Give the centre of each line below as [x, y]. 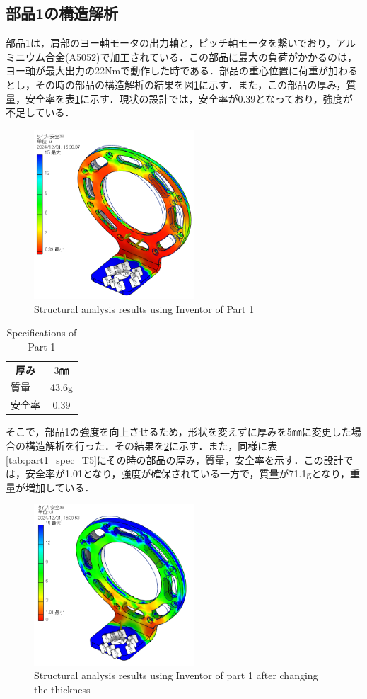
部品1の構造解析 [62, 13]
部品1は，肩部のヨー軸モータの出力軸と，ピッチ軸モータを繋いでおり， [171, 43]
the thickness [62, 689]
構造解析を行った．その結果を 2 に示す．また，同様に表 [151, 445]
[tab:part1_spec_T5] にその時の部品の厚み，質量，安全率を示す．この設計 [175, 459]
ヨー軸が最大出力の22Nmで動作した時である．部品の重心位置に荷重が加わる [182, 70]
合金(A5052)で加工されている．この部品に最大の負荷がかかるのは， [201, 56]
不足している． [40, 112]
